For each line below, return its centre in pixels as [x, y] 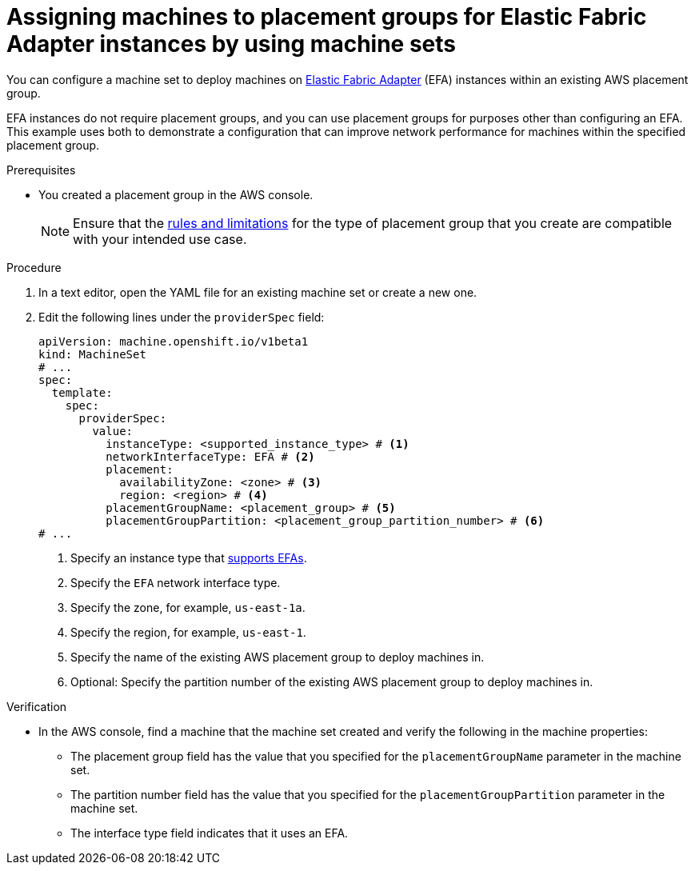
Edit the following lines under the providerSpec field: [182, 317]
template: [82, 392]
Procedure [34, 267]
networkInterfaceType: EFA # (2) [210, 456]
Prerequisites [41, 170]
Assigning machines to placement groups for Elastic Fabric [327, 17]
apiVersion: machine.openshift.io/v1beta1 [174, 341]
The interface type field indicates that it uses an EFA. [210, 833]
